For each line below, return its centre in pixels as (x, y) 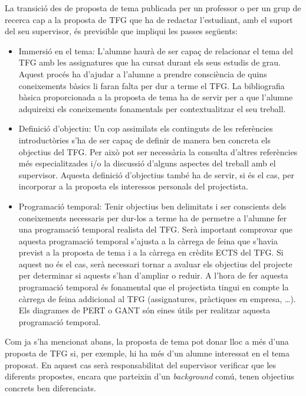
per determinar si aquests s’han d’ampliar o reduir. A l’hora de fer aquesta (153, 275)
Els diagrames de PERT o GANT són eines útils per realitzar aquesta (144, 310)
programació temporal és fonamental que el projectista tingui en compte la (154, 287)
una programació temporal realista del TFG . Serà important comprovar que (156, 229)
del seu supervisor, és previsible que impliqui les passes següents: (121, 31)
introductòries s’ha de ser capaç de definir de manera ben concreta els (144, 140)
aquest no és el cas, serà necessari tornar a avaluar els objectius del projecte (155, 264)
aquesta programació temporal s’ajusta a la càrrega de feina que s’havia (148, 240)
